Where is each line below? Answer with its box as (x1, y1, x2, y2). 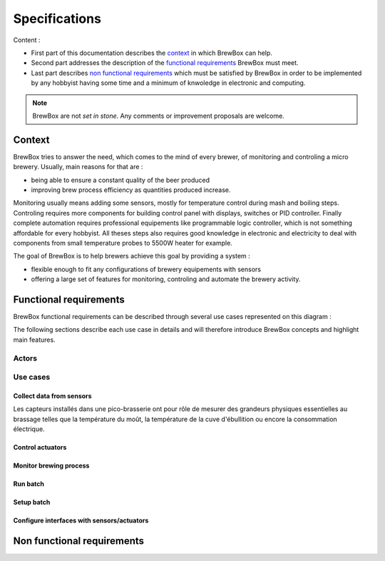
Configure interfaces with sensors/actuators (13, 516, 149, 525)
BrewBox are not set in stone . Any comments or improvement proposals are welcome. (32, 111, 284, 120)
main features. (13, 335, 56, 344)
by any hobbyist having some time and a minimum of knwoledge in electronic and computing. (31, 79, 306, 87)
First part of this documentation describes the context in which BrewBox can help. (31, 49, 272, 57)
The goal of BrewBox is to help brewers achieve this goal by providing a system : (13, 252, 251, 261)
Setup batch (13, 498, 51, 507)
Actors (13, 353, 38, 363)
